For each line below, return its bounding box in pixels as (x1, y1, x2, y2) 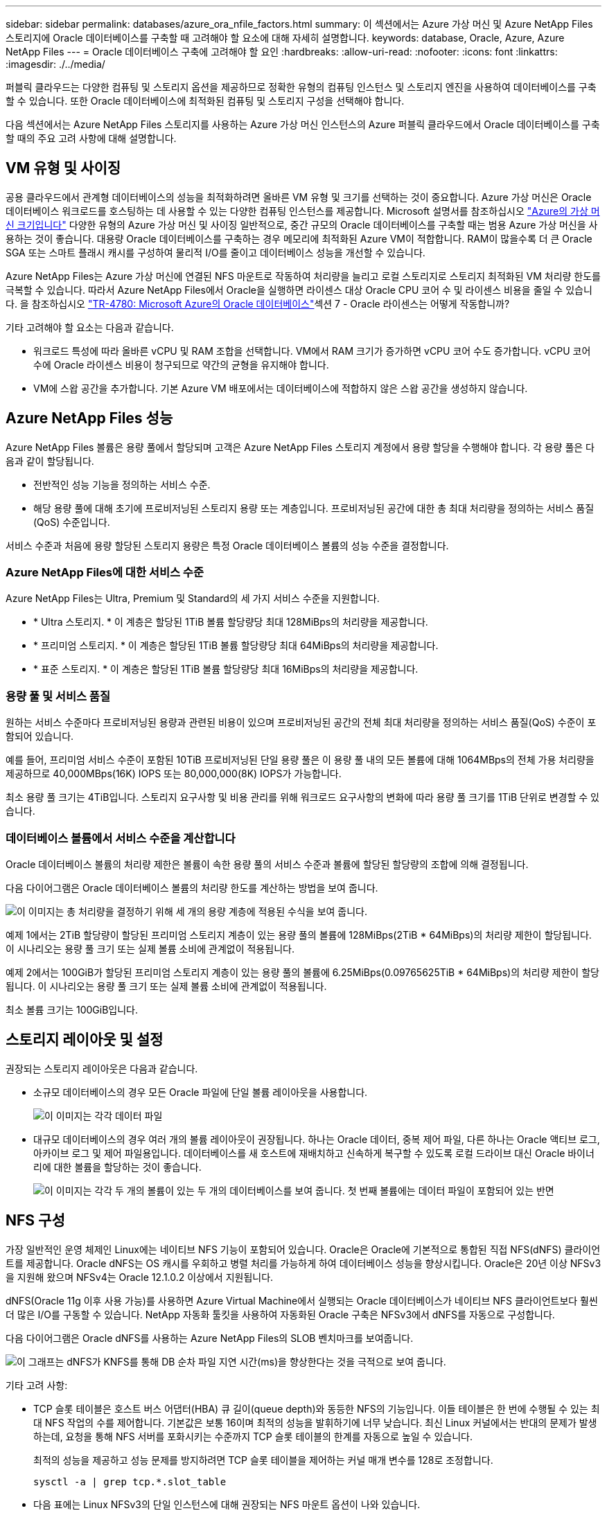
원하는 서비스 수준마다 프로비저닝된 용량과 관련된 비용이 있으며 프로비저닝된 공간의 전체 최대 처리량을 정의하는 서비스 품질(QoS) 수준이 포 (6, 716, 597, 729)
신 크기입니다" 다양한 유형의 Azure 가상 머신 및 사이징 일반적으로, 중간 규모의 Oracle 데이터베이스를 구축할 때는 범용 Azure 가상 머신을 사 (6, 218, 598, 231)
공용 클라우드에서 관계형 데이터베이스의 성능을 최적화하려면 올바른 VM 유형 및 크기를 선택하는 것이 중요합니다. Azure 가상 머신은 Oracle (6, 191, 592, 203)
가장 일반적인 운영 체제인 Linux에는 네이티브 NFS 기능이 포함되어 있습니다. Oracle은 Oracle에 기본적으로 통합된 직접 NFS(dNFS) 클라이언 (6, 1243, 601, 1255)
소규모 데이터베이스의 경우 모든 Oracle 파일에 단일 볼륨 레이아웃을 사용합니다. (33, 1086, 368, 1098)
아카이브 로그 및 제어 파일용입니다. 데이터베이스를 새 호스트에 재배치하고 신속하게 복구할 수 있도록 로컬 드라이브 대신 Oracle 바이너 (33, 1147, 595, 1159)
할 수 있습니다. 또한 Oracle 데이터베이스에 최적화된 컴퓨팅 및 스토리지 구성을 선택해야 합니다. (6, 95, 405, 107)
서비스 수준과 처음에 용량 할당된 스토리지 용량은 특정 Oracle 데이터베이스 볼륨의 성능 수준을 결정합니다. (6, 539, 449, 551)
